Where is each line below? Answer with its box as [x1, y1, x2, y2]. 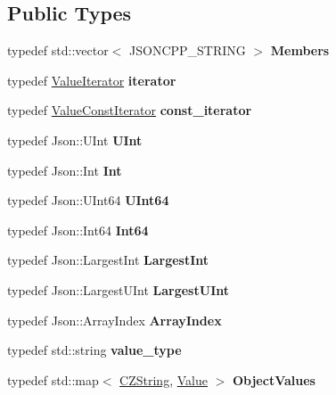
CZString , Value [119, 370, 208, 389]
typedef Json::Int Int [7, 160, 122, 179]
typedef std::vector [7, 41, 109, 60]
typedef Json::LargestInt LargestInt [7, 251, 209, 269]
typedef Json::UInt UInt [7, 130, 143, 149]
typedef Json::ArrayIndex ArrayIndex [7, 310, 222, 329]
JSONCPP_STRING [129, 41, 246, 60]
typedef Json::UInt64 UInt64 [7, 191, 169, 210]
